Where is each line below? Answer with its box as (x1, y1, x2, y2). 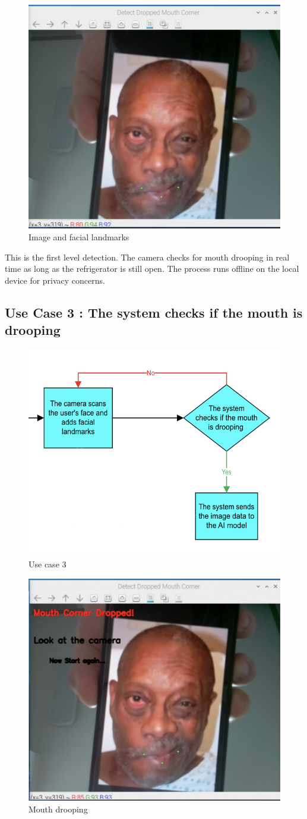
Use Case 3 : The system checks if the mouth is (5, 303, 303, 321)
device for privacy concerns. (5, 274, 105, 286)
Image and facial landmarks (29, 230, 129, 243)
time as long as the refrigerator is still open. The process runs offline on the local (5, 262, 299, 275)
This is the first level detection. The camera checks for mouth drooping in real (5, 250, 290, 263)
